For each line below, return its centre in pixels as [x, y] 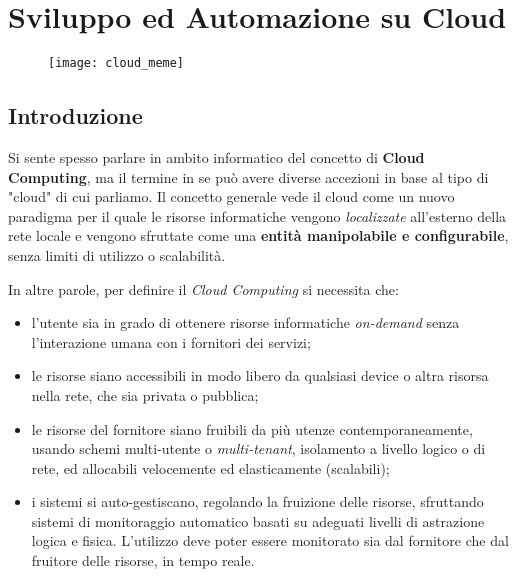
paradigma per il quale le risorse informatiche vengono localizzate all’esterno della [257, 215]
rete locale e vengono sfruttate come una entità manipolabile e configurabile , [258, 235]
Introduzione [75, 115]
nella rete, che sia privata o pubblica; [145, 394]
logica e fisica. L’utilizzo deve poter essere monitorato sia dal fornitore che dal [270, 540]
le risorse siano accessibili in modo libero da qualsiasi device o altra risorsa [260, 375]
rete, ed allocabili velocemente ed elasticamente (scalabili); [210, 467]
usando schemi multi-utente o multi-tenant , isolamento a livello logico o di [258, 448]
